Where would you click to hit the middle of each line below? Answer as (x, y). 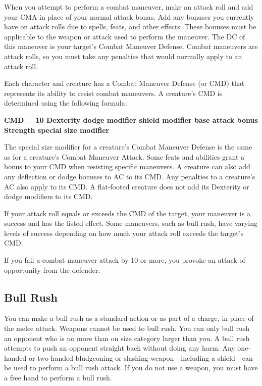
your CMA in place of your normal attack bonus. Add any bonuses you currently (129, 16)
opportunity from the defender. (52, 270)
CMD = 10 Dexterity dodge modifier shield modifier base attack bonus (131, 119)
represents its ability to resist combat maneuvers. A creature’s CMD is (113, 93)
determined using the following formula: (66, 103)
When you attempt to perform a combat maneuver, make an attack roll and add (129, 7)
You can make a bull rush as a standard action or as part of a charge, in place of (129, 318)
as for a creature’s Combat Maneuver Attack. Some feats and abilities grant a (124, 156)
